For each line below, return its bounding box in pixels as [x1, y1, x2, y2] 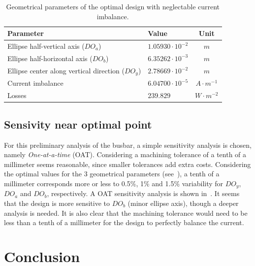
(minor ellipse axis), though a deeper [127, 198, 239, 208]
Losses [7, 90, 27, 100]
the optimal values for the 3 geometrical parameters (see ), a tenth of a [4, 168, 220, 179]
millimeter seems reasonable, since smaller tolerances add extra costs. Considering [4, 159, 251, 169]
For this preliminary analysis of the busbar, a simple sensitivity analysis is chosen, [4, 139, 252, 150]
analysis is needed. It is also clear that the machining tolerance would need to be [4, 207, 248, 218]
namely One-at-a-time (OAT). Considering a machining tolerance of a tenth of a [4, 149, 247, 160]
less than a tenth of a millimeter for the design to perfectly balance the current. [4, 217, 244, 228]
